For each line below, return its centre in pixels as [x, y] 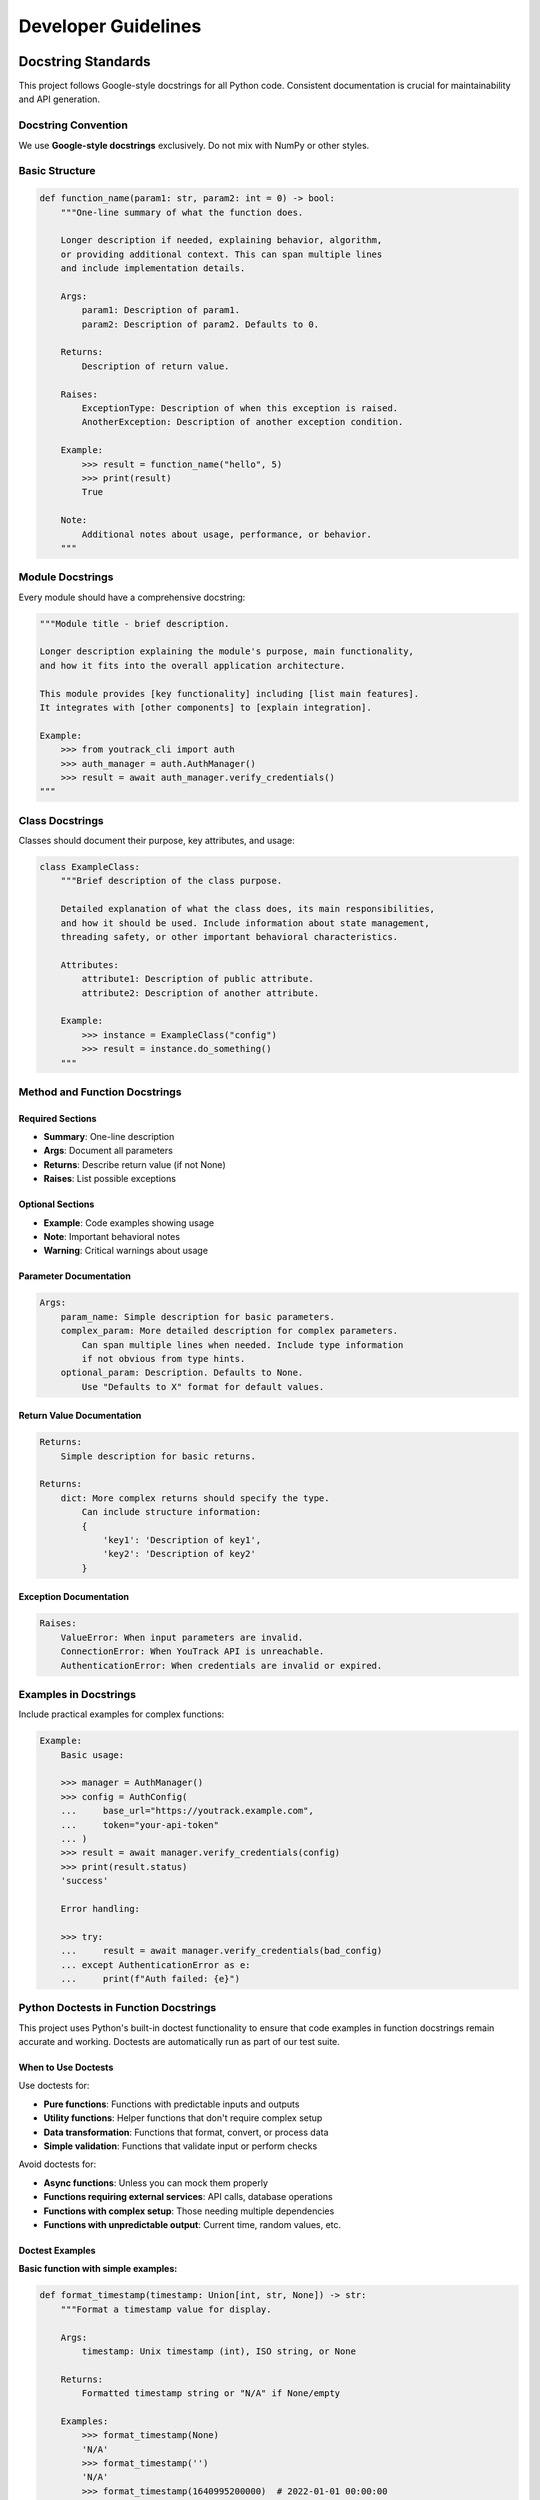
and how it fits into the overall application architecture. [192, 665]
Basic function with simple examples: [98, 2269]
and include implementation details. [153, 268]
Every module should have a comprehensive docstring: [132, 597]
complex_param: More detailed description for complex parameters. [229, 1331]
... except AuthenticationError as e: [155, 1964]
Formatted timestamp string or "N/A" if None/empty [211, 2393]
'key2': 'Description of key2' [179, 1554]
